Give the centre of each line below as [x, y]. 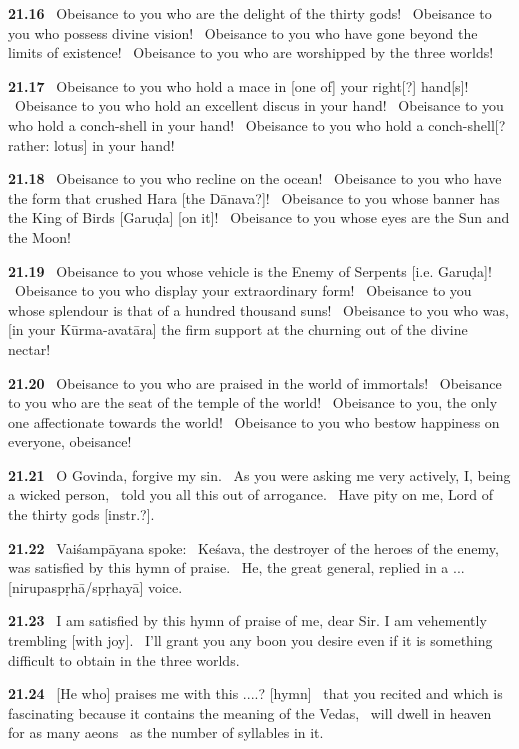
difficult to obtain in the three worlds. [124, 659]
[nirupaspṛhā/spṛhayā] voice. [95, 586]
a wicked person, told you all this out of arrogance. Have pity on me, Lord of [251, 494]
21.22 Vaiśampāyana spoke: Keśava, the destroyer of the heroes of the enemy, [253, 547]
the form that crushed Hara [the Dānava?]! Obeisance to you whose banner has [254, 197]
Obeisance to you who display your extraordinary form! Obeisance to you [243, 290]
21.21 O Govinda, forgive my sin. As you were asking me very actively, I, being [259, 474]
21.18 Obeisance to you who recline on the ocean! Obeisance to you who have [255, 178]
